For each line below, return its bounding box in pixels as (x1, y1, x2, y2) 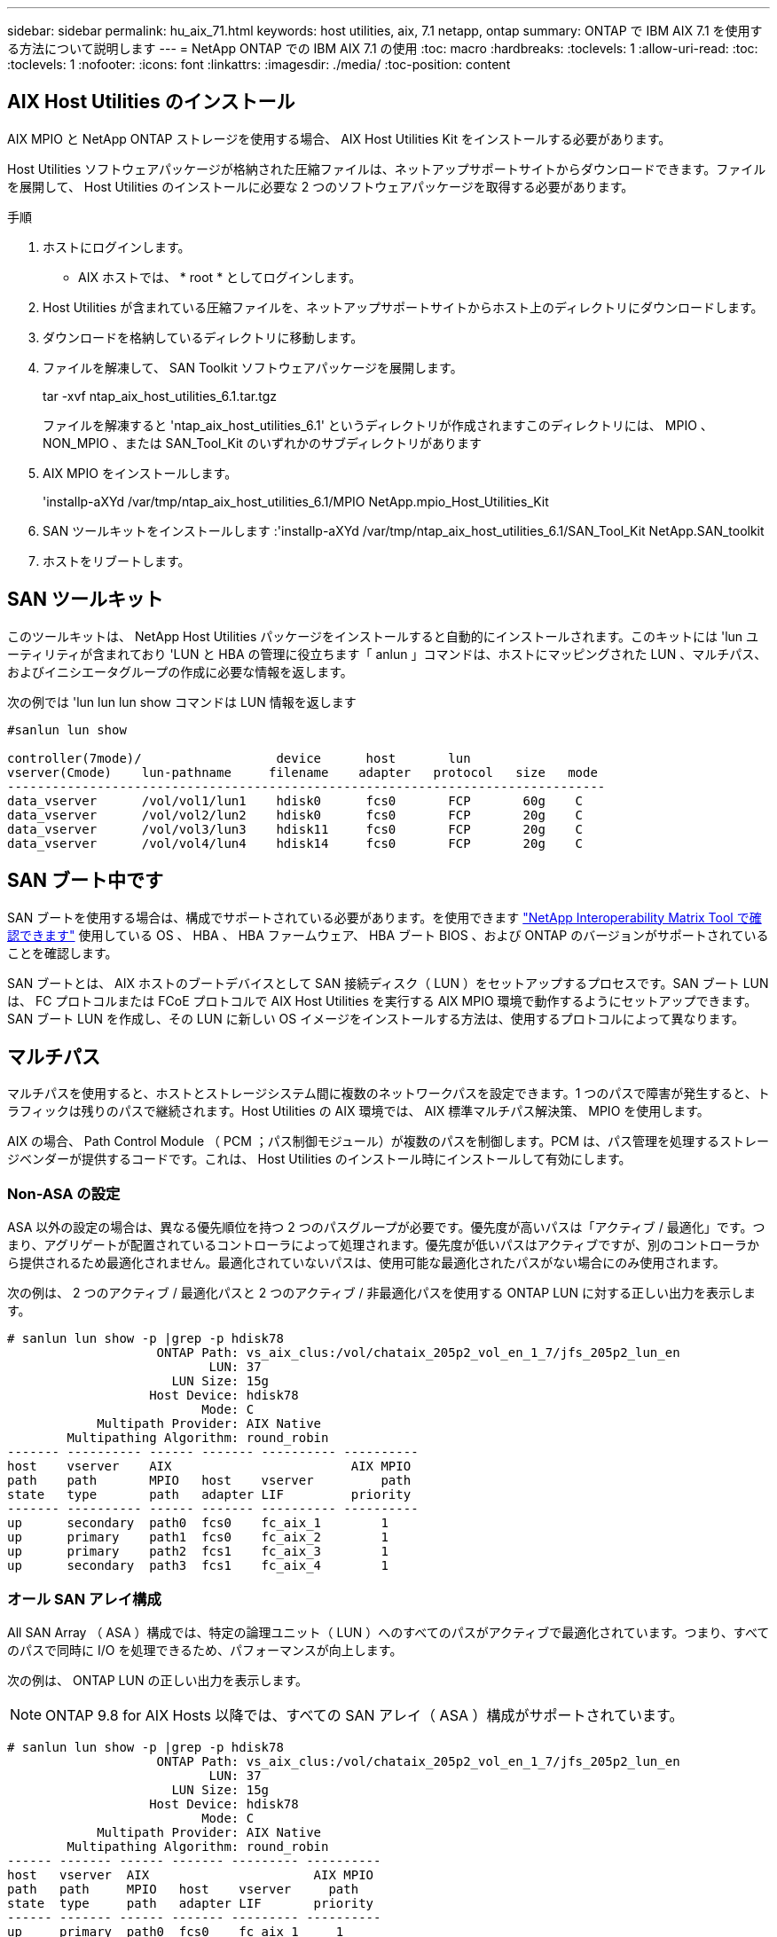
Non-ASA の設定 (7, 1184, 121, 1203)
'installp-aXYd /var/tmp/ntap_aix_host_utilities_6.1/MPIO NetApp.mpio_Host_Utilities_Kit (43, 493, 549, 509)
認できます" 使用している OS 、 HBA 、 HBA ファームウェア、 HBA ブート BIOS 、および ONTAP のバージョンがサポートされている (7, 927, 769, 943)
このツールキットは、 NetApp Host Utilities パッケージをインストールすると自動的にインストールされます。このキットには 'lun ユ (7, 628, 759, 644)
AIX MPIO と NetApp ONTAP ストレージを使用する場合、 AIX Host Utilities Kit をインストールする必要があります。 (7, 130, 671, 146)
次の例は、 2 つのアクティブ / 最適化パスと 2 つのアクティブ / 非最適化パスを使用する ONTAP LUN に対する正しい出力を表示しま (7, 1285, 756, 1301)
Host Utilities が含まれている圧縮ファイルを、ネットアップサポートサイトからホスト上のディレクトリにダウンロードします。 (43, 299, 764, 315)
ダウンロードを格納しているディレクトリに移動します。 (43, 329, 364, 345)
